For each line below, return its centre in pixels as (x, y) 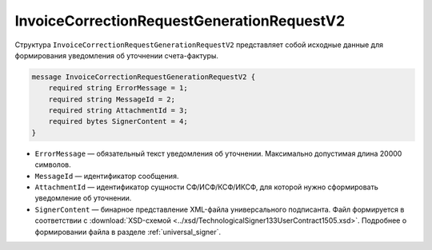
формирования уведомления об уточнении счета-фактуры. (117, 55)
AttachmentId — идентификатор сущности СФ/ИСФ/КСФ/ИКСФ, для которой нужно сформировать (207, 187)
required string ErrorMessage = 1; (118, 88)
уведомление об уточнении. (83, 198)
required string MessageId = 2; (112, 99)
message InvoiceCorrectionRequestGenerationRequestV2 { (144, 77)
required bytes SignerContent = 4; (118, 121)
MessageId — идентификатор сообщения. (107, 176)
